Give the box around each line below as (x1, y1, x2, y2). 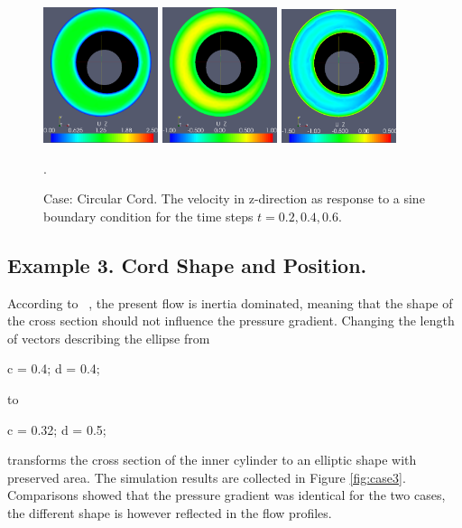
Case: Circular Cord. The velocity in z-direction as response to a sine (43, 189, 425, 208)
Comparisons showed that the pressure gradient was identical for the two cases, (7, 486, 446, 504)
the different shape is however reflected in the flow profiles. (7, 503, 332, 522)
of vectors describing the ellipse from (7, 328, 210, 347)
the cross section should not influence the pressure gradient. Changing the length (7, 311, 455, 330)
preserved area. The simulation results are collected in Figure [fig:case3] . (7, 467, 406, 486)
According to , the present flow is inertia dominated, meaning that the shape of (7, 293, 453, 312)
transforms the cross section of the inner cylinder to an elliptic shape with (7, 450, 417, 469)
